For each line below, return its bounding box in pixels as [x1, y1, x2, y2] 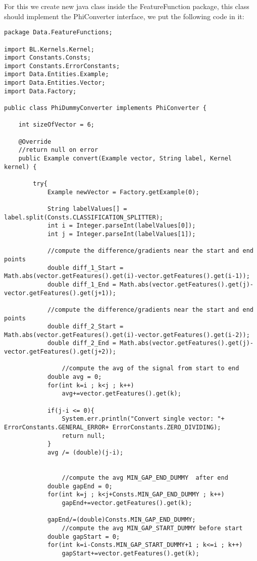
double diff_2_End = [47, 340, 116, 347]
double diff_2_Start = [47, 323, 124, 330]
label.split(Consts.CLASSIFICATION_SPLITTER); [4, 213, 163, 221]
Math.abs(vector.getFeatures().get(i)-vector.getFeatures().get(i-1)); [4, 272, 250, 280]
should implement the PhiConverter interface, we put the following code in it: [4, 11, 244, 21]
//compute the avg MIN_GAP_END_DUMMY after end [62, 474, 228, 481]
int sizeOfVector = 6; [18, 121, 94, 129]
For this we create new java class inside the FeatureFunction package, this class [4, 1, 249, 11]
